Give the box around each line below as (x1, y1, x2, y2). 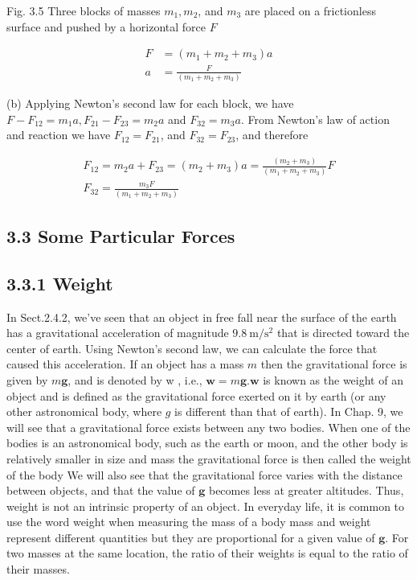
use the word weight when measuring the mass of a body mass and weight (6, 513, 371, 530)
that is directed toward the (276, 324, 410, 341)
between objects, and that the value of (6, 482, 195, 499)
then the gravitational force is (260, 356, 407, 372)
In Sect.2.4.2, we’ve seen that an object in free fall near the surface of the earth (6, 308, 397, 325)
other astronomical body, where (6, 403, 162, 420)
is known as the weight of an (263, 371, 403, 388)
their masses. (6, 561, 70, 578)
